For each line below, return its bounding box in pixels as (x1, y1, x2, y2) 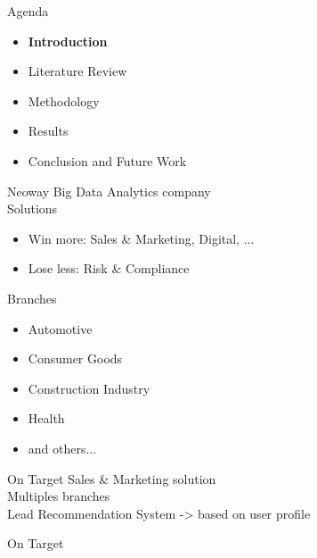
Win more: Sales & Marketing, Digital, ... (28, 229, 255, 247)
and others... (28, 438, 97, 457)
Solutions (7, 199, 58, 218)
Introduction (28, 31, 108, 50)
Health (28, 409, 65, 428)
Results (28, 121, 69, 140)
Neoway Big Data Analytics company (7, 181, 211, 200)
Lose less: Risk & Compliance (28, 259, 190, 278)
